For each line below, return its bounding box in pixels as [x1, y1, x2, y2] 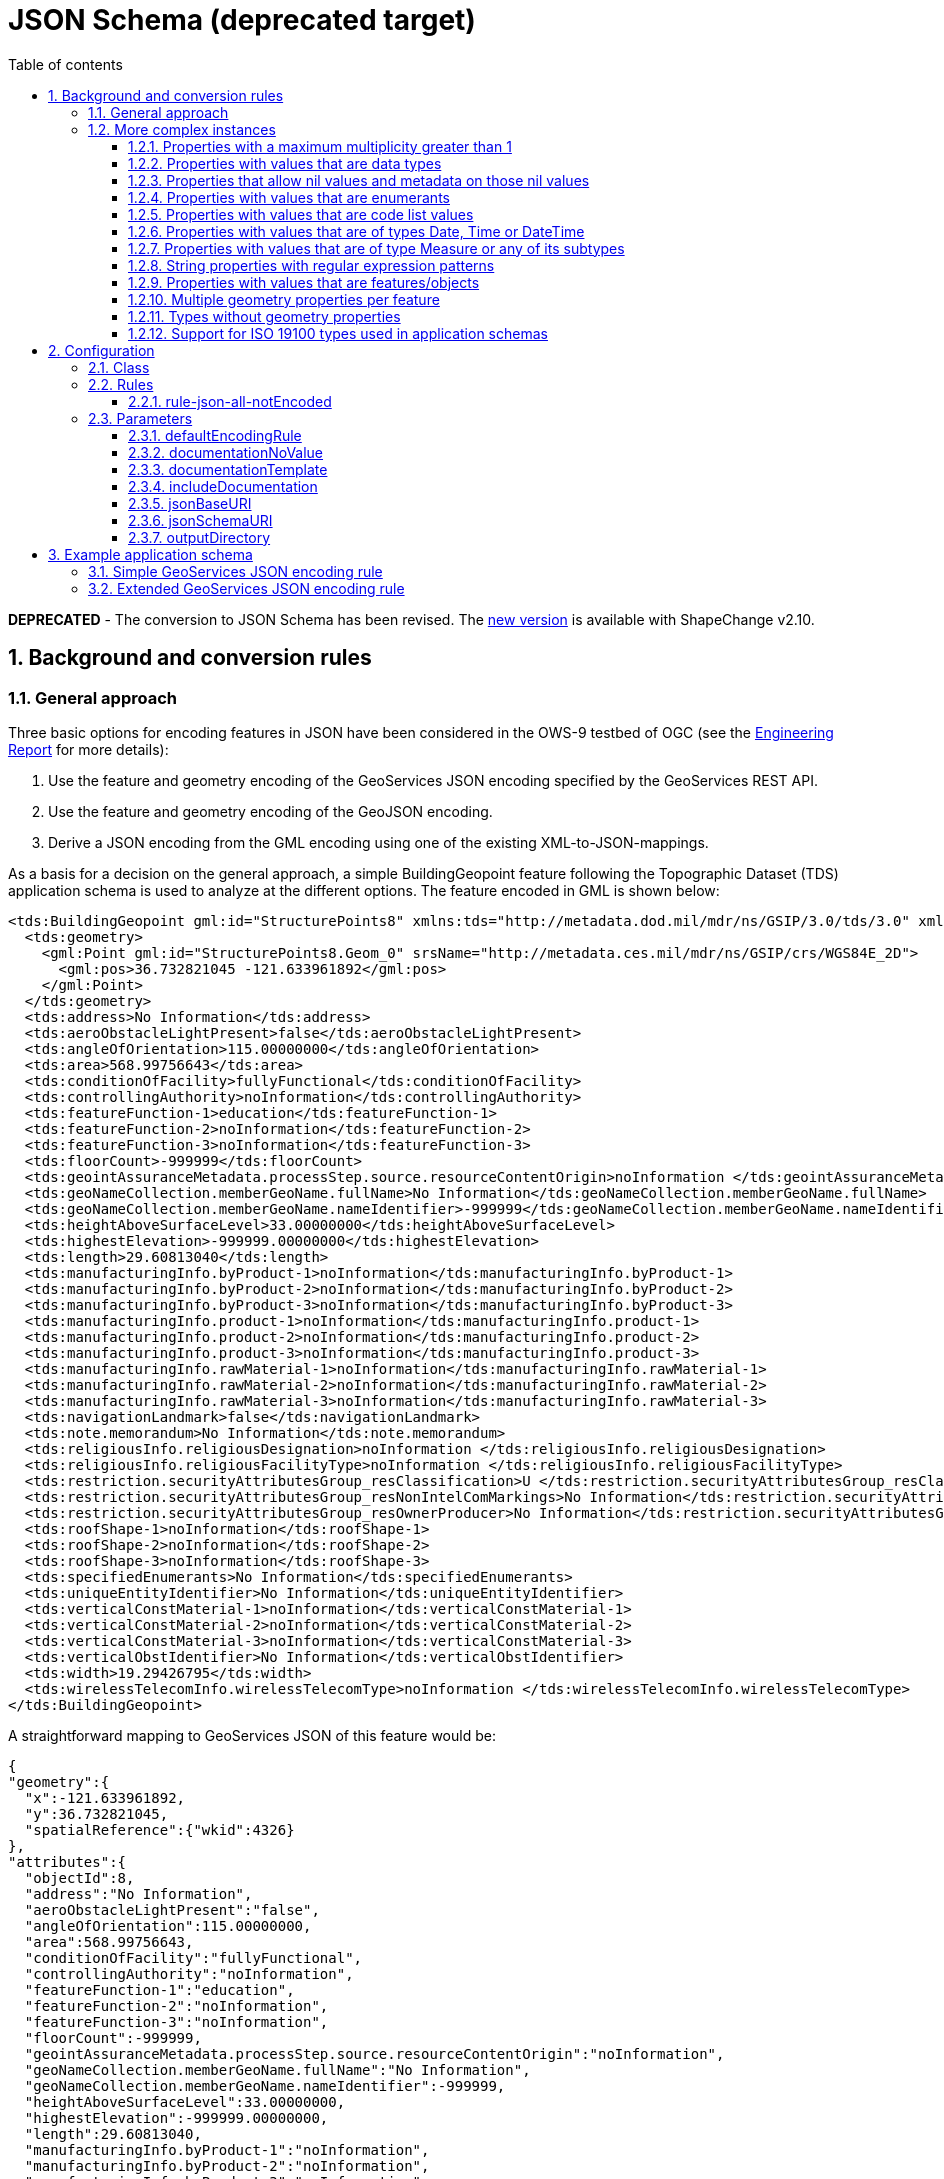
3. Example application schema [48, 545, 253, 563]
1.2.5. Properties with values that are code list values [128, 205, 474, 223]
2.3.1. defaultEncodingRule [128, 426, 302, 444]
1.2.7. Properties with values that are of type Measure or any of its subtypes [128, 239, 625, 257]
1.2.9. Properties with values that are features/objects [128, 273, 480, 291]
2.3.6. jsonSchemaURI [128, 511, 273, 529]
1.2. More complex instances [88, 120, 276, 138]
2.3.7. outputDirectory [128, 528, 271, 546]
